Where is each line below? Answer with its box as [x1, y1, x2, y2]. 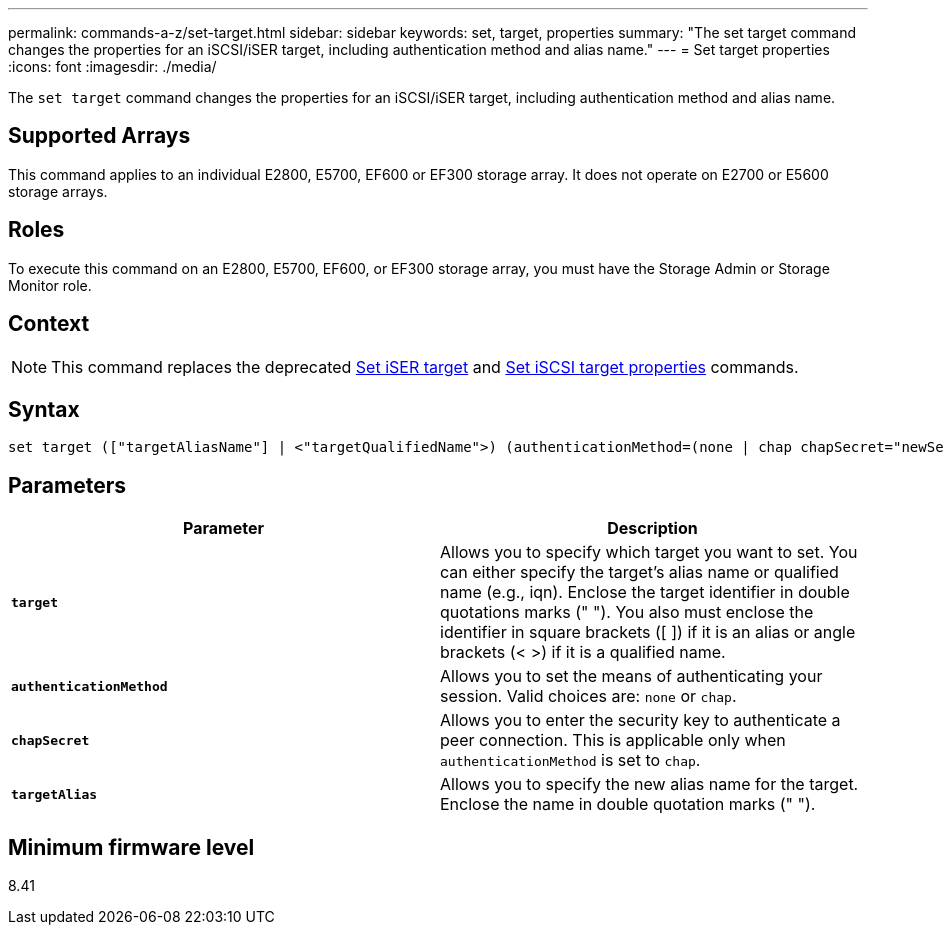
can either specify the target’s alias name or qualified [440, 562, 839, 583]
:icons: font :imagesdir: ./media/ [8, 58, 217, 75]
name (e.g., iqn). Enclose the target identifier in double [440, 582, 850, 603]
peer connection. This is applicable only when [440, 730, 786, 751]
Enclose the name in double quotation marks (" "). [440, 794, 816, 815]
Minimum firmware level [8, 834, 255, 860]
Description [607, 518, 698, 539]
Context [8, 311, 90, 337]
